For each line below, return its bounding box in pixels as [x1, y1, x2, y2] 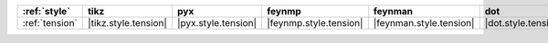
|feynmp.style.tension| [266, 17, 364, 29]
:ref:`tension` [22, 17, 78, 29]
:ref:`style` [22, 5, 70, 17]
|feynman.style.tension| [373, 17, 475, 29]
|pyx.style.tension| [176, 17, 258, 29]
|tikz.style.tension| [87, 17, 168, 29]
